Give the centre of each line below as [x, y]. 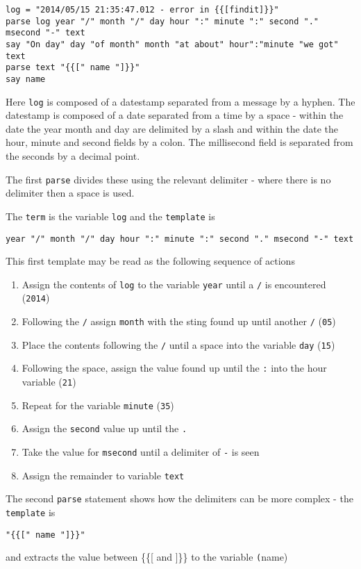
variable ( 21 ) [49, 382]
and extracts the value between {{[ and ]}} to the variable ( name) [147, 557]
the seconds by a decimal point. [73, 156]
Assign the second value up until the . [104, 428]
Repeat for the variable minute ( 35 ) [98, 405]
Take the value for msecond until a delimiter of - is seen [141, 452]
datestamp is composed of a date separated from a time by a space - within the [175, 115]
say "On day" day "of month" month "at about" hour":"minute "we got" [172, 44]
